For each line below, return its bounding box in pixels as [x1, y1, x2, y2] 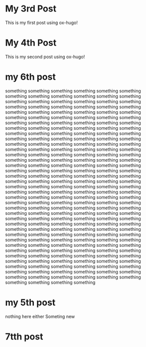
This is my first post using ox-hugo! [5, 20, 78, 26]
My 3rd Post [5, 3, 56, 15]
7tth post [5, 331, 43, 342]
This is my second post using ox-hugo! [5, 54, 85, 60]
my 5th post [5, 297, 56, 308]
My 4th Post [5, 37, 57, 49]
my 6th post [5, 71, 56, 83]
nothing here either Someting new [5, 313, 75, 319]
